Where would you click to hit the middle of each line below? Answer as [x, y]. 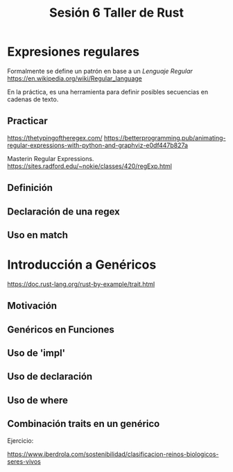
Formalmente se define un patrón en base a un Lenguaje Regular [100, 71]
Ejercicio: [20, 440]
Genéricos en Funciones [61, 329]
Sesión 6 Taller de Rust [116, 13]
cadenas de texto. [33, 99]
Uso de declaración [50, 377]
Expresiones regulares [74, 52]
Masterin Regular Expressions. [51, 158]
